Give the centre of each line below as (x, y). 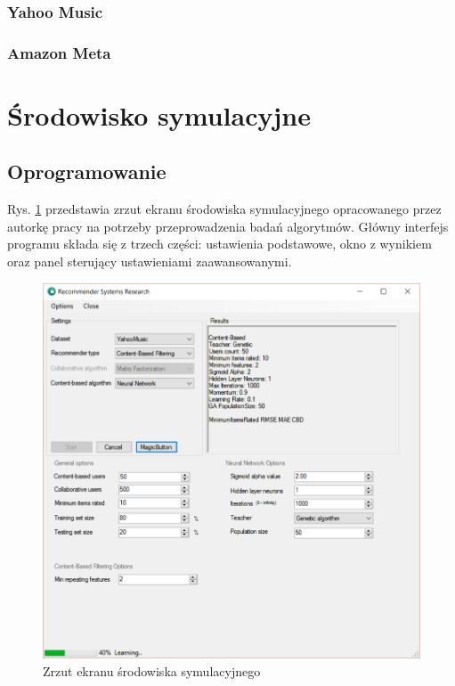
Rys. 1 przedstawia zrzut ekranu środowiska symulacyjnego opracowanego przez (224, 209)
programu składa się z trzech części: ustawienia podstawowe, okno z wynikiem (219, 244)
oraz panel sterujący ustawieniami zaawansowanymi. (150, 261)
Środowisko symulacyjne (159, 114)
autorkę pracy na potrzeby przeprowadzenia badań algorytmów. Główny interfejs (228, 226)
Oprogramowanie (87, 171)
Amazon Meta (59, 52)
